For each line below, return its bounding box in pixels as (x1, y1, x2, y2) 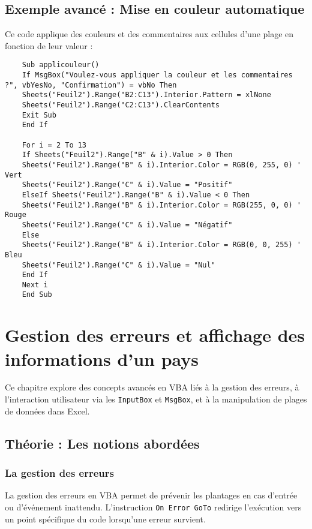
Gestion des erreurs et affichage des (5, 323, 305, 347)
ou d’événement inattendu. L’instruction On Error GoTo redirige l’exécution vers (5, 500, 302, 513)
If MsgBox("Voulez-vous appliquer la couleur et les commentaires (22, 71, 293, 80)
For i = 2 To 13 (22, 140, 87, 149)
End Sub (22, 290, 52, 299)
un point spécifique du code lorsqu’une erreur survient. (5, 512, 206, 525)
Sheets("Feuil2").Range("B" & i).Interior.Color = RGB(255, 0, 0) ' (22, 200, 301, 209)
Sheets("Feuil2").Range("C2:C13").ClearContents (22, 101, 220, 110)
